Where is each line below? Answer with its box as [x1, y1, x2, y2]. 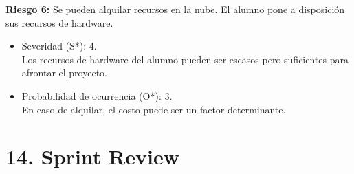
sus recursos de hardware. [5, 15, 113, 30]
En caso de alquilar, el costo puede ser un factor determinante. [21, 102, 286, 116]
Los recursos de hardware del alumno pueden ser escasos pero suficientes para [21, 52, 349, 66]
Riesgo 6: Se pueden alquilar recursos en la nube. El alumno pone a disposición [5, 2, 345, 16]
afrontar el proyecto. [21, 65, 107, 80]
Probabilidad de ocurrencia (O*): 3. [21, 88, 173, 102]
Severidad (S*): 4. [21, 39, 97, 53]
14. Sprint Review [5, 142, 179, 171]
